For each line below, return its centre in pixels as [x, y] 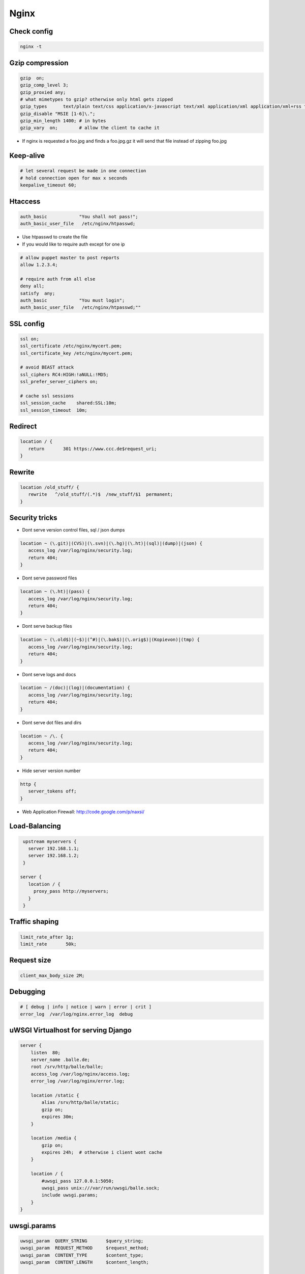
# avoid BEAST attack [47, 367]
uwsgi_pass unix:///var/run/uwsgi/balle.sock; [100, 1188]
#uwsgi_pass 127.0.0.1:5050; [78, 1181]
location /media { [54, 1138]
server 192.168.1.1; [54, 848]
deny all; [32, 286]
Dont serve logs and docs [49, 674]
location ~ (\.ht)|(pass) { [55, 592]
